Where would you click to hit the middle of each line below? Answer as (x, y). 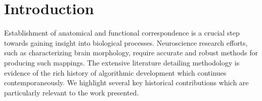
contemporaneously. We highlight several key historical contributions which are (126, 82)
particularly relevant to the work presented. (72, 92)
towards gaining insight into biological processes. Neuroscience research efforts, (126, 42)
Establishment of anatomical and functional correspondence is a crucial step (122, 33)
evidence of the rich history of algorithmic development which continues (115, 72)
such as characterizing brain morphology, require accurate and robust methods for (131, 53)
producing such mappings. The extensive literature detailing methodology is (122, 62)
